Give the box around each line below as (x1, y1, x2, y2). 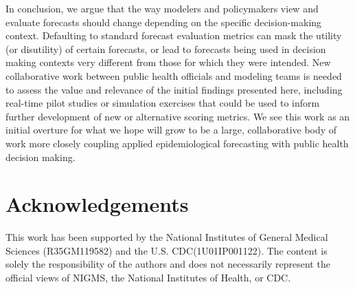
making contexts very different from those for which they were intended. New (5, 55, 331, 69)
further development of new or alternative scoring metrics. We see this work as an (5, 109, 350, 123)
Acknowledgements (5, 190, 189, 218)
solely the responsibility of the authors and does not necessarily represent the (5, 257, 330, 271)
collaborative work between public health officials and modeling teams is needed (5, 68, 342, 83)
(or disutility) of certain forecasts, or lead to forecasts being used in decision (5, 41, 326, 56)
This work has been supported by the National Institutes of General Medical (5, 230, 328, 244)
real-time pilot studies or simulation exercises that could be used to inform (5, 96, 320, 110)
